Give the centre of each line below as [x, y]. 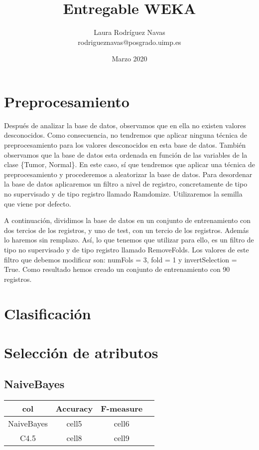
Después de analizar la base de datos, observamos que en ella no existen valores [125, 125]
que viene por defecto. [38, 203]
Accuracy [74, 409]
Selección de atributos [81, 352]
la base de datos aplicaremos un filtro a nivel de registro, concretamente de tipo [126, 184]
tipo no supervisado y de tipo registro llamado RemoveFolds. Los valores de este [127, 249]
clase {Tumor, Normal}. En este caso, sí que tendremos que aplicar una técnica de [129, 164]
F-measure [122, 409]
